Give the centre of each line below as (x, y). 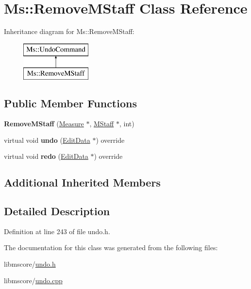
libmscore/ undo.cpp (33, 280)
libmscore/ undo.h (30, 264)
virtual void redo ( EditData (46, 156)
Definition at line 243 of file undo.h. (57, 231)
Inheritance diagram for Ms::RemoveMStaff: (69, 31)
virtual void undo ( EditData (47, 140)
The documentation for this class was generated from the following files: (111, 247)
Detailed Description (57, 211)
